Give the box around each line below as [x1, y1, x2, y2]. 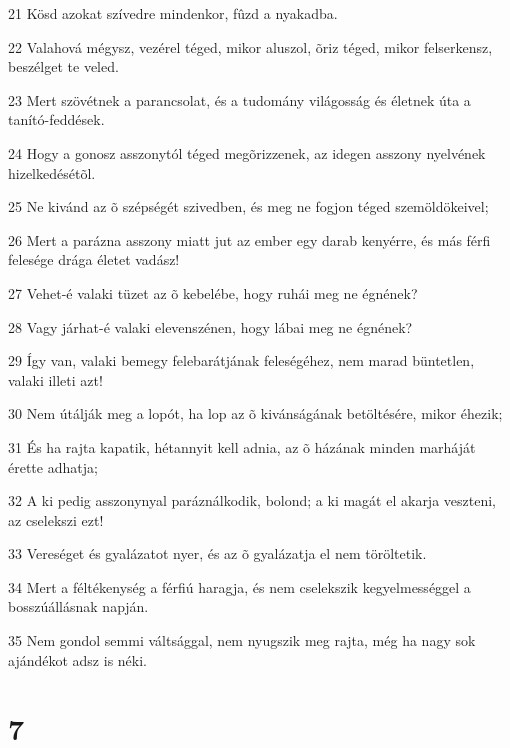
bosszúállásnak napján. [8, 596, 149, 617]
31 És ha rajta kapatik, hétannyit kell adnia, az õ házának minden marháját [8, 436, 476, 457]
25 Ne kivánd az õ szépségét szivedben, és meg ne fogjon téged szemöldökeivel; [8, 196, 489, 217]
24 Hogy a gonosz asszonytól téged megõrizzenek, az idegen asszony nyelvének [8, 142, 486, 163]
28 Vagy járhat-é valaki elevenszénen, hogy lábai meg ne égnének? [8, 316, 413, 337]
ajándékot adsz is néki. [8, 649, 147, 670]
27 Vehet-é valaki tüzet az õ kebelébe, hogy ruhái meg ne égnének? [8, 282, 418, 303]
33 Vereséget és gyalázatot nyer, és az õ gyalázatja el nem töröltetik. [8, 543, 427, 564]
